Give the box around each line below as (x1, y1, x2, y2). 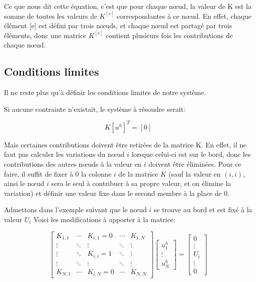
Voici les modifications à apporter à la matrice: (34, 214, 176, 225)
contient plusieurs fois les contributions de (106, 30, 233, 40)
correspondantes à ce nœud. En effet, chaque (116, 10, 252, 21)
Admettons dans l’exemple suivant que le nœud (4, 204, 147, 215)
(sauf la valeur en (168, 168, 221, 179)
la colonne (81, 168, 111, 179)
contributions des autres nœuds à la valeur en (4, 159, 142, 169)
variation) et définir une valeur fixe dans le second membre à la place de (4, 188, 222, 198)
